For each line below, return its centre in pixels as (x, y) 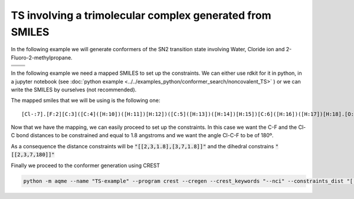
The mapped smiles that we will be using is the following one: (86, 101)
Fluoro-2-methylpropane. (42, 57)
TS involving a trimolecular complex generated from (141, 15)
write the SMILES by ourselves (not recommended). (74, 89)
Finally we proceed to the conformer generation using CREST (86, 165)
